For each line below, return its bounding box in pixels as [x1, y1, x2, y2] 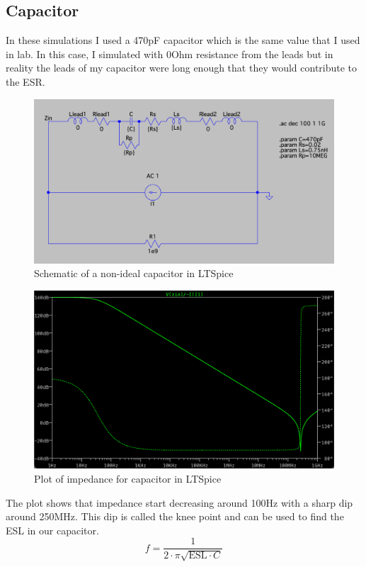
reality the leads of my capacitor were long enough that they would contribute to [6, 60, 358, 75]
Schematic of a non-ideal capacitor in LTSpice [34, 266, 234, 281]
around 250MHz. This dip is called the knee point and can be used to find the [6, 509, 344, 524]
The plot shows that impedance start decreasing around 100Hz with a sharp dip [6, 495, 353, 510]
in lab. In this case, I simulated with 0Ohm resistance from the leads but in [6, 46, 333, 61]
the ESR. [6, 74, 45, 89]
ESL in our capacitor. [6, 522, 99, 537]
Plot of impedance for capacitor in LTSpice [34, 471, 222, 485]
